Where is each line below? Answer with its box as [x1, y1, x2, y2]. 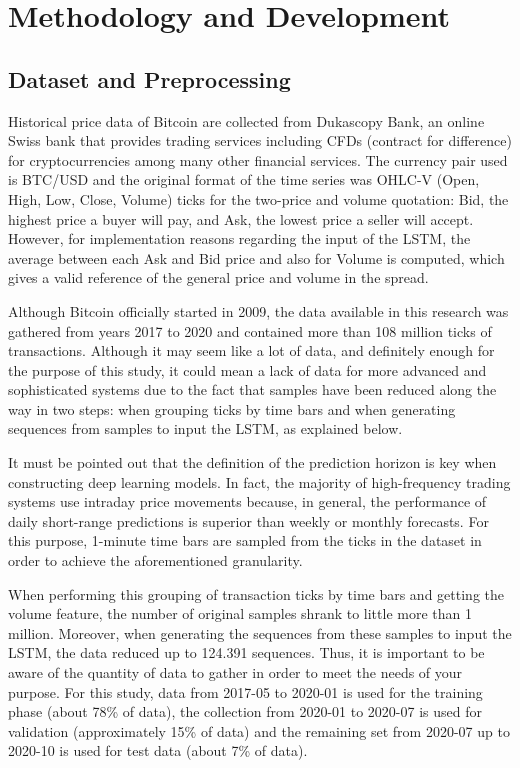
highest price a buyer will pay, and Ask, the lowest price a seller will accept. [8, 208, 474, 229]
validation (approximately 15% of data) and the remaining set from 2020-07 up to [8, 720, 510, 741]
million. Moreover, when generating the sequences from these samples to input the [8, 622, 512, 643]
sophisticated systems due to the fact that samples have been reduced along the [8, 379, 497, 400]
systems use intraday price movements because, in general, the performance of [8, 491, 487, 512]
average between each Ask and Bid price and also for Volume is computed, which [8, 247, 505, 268]
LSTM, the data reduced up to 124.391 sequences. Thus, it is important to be [8, 642, 485, 663]
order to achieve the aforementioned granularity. [8, 550, 303, 571]
